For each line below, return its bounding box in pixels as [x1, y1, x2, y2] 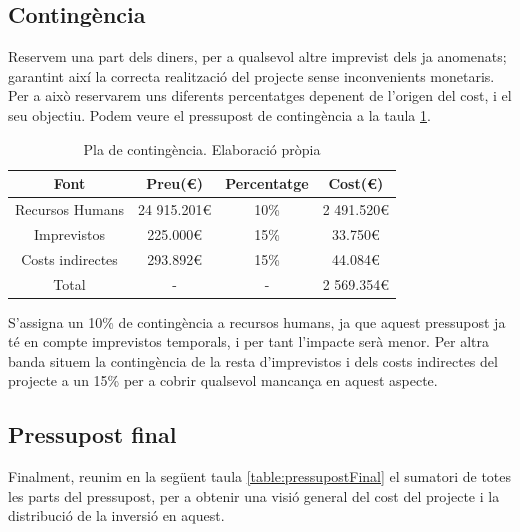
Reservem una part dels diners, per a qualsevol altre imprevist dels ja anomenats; [8, 46, 507, 67]
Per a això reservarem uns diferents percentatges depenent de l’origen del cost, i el [8, 85, 512, 106]
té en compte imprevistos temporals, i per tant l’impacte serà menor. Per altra [8, 331, 490, 352]
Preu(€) [146, 173, 203, 194]
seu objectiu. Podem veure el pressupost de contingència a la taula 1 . [8, 104, 431, 125]
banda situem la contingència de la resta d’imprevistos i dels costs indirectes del [8, 350, 498, 371]
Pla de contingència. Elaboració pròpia [83, 138, 321, 159]
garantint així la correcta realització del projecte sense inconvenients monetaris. [8, 65, 495, 86]
